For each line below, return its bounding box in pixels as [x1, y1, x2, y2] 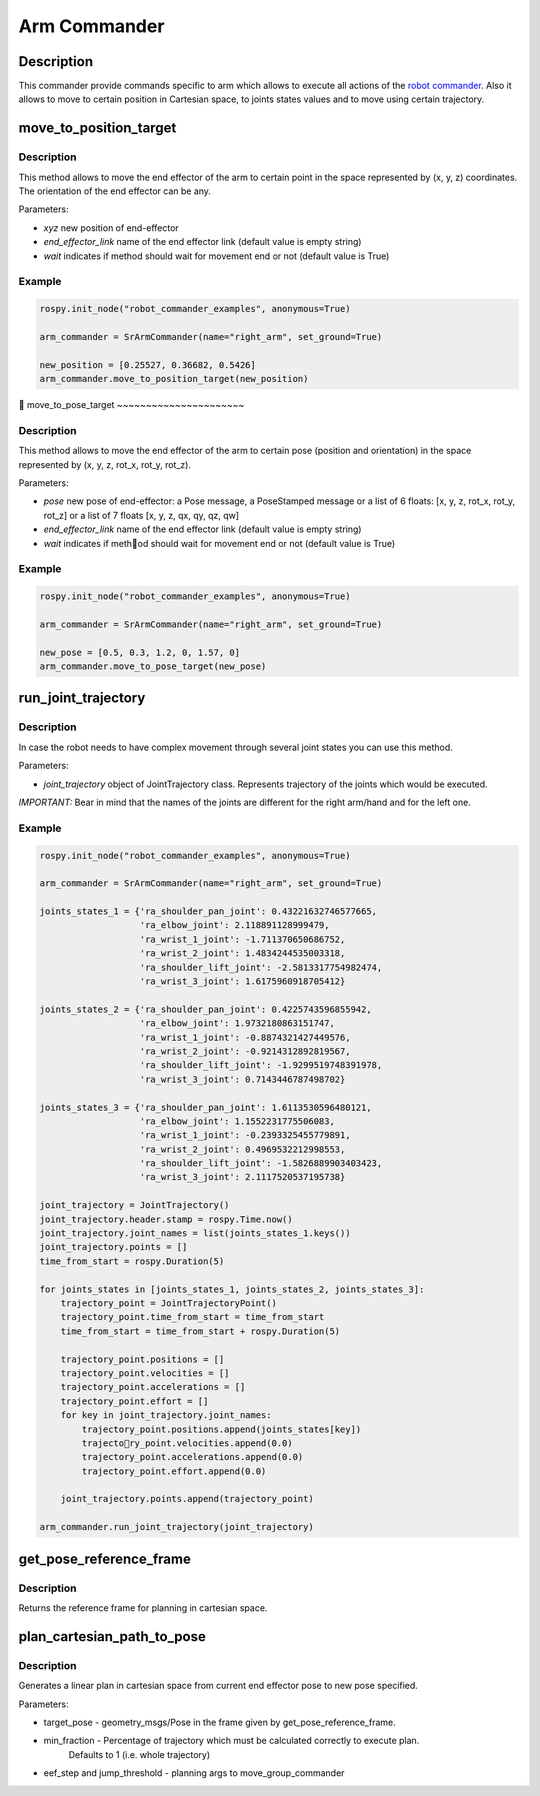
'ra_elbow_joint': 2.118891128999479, [139, 920, 330, 931]
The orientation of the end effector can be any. [18, 185, 212, 197]
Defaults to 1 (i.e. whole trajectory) [68, 1748, 210, 1760]
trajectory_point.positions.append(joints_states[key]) [81, 1423, 362, 1435]
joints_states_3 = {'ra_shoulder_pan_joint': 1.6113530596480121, [39, 1101, 372, 1113]
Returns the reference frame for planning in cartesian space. [18, 1602, 268, 1614]
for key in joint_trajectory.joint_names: [60, 1410, 272, 1421]
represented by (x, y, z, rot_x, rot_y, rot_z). [18, 458, 192, 470]
